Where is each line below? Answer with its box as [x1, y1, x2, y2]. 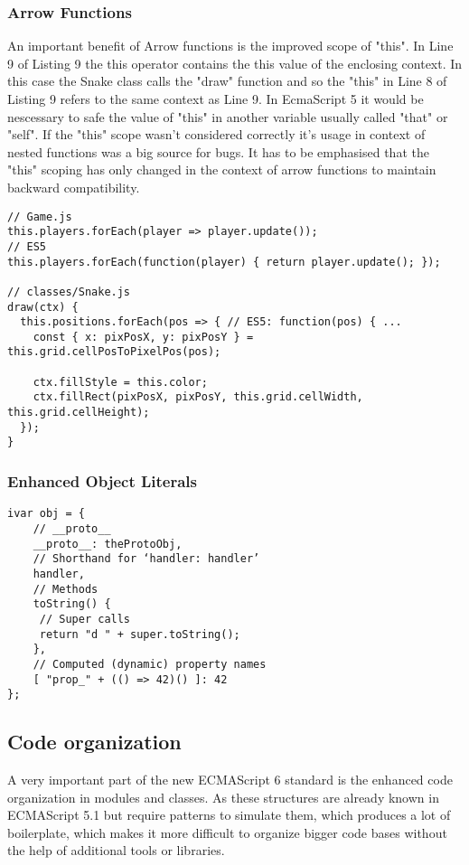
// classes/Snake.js [7, 285, 131, 298]
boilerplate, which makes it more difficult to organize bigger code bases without [7, 823, 447, 841]
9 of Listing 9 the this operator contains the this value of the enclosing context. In [7, 53, 463, 72]
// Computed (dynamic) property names [33, 657, 267, 671]
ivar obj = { [7, 507, 85, 521]
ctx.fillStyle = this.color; [33, 375, 208, 389]
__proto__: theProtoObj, [33, 537, 183, 550]
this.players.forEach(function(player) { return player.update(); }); [7, 255, 441, 268]
